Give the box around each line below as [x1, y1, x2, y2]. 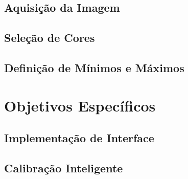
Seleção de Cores [4, 30, 95, 46]
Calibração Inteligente [4, 160, 123, 175]
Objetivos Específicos [4, 95, 156, 116]
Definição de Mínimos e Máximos [4, 59, 184, 75]
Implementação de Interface [4, 130, 154, 146]
